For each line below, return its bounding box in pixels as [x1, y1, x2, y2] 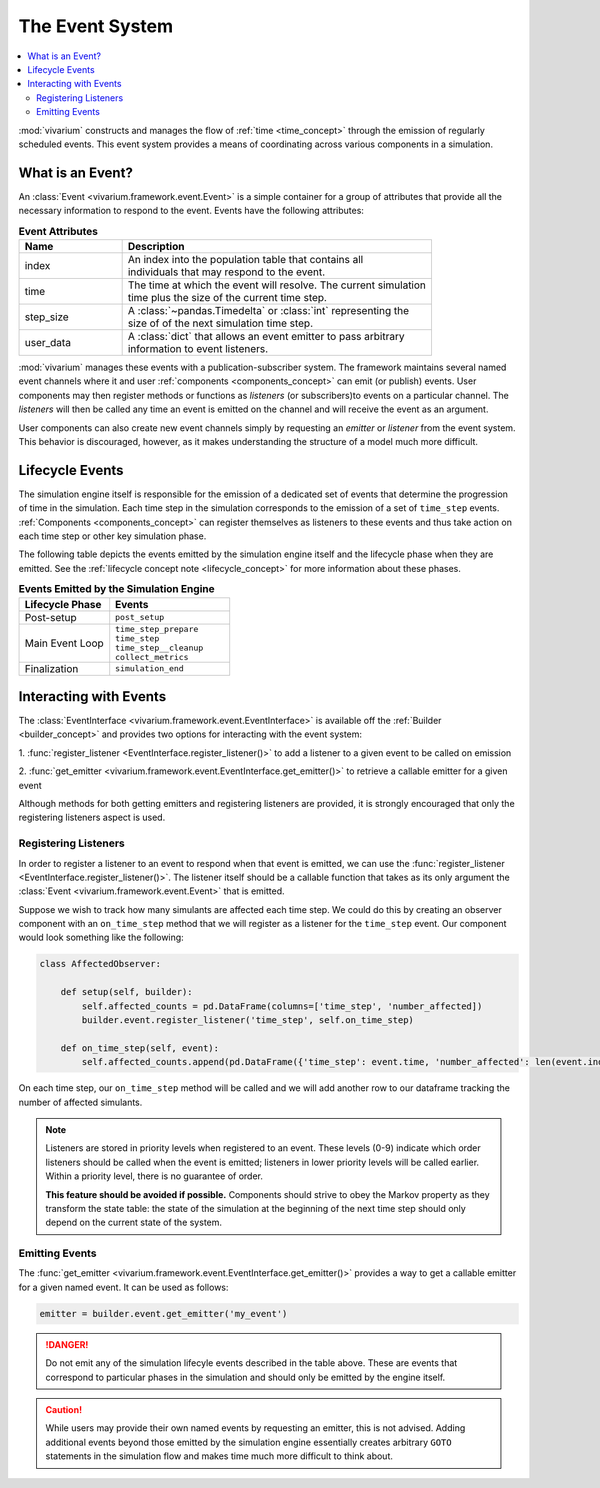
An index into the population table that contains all [127, 252, 364, 266]
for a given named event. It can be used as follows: [18, 1281, 229, 1293]
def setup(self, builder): [60, 986, 194, 998]
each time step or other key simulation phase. [18, 530, 207, 542]
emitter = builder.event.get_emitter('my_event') [39, 1308, 288, 1319]
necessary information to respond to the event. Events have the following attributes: [18, 205, 365, 217]
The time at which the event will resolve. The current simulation [127, 278, 427, 292]
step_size [24, 310, 69, 324]
